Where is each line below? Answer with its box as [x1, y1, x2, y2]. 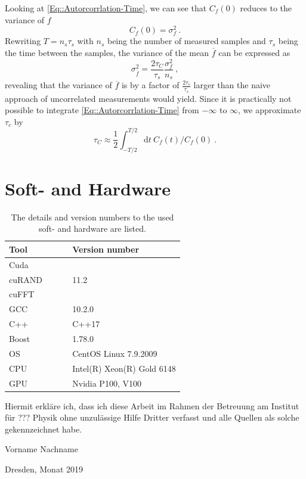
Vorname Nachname [5, 443, 78, 455]
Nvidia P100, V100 [72, 377, 141, 389]
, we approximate [238, 104, 301, 116]
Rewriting [5, 35, 41, 47]
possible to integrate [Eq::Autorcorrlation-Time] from [5, 104, 199, 116]
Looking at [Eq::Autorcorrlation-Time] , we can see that [5, 2, 207, 14]
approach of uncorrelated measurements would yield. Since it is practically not [5, 92, 292, 104]
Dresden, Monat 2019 [5, 463, 83, 475]
